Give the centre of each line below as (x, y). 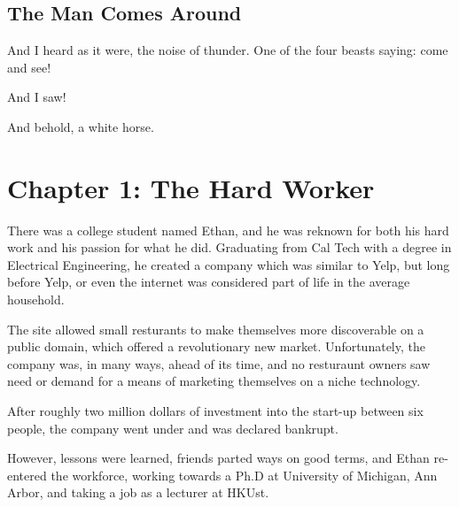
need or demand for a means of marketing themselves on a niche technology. (214, 381)
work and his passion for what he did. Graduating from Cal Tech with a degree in (229, 247)
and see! (29, 67)
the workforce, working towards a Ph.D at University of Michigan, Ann (244, 475)
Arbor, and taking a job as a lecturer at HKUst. (138, 492)
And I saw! (37, 97)
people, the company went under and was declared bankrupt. (173, 428)
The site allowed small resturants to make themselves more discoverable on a (216, 329)
